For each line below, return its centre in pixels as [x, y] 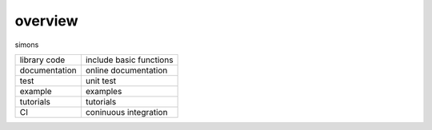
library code [42, 60]
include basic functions [129, 60]
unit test [101, 81]
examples [104, 91]
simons [27, 45]
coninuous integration [126, 112]
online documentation [126, 70]
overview [46, 21]
